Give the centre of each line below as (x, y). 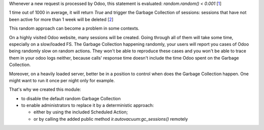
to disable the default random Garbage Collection (71, 98)
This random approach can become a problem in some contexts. (74, 28)
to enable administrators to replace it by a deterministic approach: (88, 106)
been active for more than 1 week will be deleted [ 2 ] (61, 19)
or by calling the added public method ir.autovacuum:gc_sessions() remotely (111, 119)
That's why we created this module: (45, 89)
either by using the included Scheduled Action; (81, 112)
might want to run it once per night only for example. (62, 80)
